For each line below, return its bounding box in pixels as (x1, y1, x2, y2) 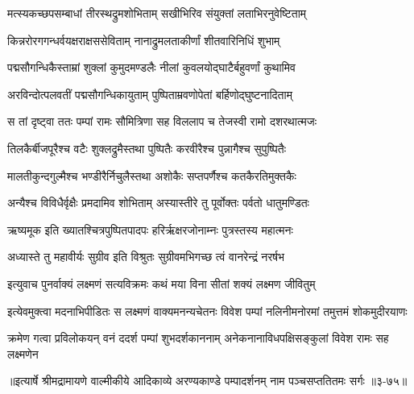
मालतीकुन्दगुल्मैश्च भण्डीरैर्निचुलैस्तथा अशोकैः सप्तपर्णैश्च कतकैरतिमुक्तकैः (7, 167, 296, 184)
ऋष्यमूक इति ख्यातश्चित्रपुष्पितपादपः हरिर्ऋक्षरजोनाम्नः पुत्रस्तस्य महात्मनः (7, 221, 293, 238)
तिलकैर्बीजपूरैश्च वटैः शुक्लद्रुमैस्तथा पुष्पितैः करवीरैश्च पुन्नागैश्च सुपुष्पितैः (7, 139, 287, 156)
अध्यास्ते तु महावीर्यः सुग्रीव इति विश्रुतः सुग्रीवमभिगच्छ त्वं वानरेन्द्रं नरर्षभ (7, 248, 285, 265)
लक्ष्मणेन (7, 345, 39, 362)
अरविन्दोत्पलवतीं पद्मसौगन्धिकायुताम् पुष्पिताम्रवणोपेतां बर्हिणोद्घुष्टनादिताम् (7, 85, 292, 102)
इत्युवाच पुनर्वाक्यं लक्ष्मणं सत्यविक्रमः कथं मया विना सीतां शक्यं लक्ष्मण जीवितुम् (7, 275, 316, 292)
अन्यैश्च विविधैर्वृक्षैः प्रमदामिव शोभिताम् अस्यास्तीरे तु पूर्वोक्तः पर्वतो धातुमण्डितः (7, 194, 309, 211)
